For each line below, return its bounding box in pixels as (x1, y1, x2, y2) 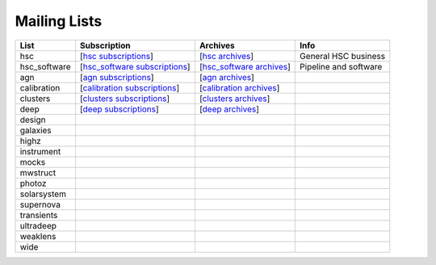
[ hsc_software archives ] (199, 61, 291, 72)
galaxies (19, 124, 52, 136)
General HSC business (300, 50, 386, 61)
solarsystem (19, 188, 66, 200)
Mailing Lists (15, 12, 103, 30)
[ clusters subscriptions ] (79, 93, 170, 104)
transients (19, 209, 58, 221)
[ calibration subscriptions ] (79, 82, 180, 93)
